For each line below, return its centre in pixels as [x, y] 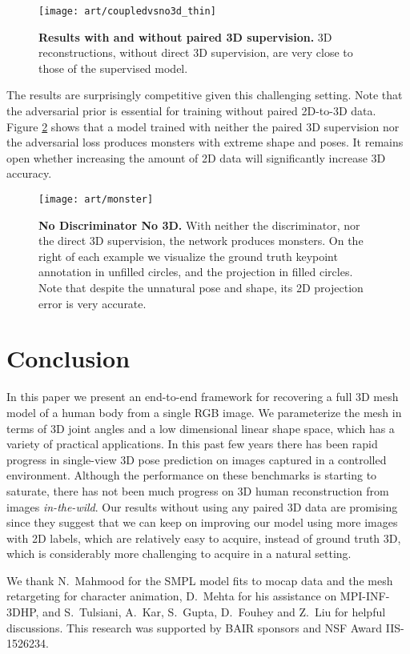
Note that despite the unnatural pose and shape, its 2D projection [201, 288]
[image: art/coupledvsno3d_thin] [127, 11]
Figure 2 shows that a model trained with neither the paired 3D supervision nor [203, 126]
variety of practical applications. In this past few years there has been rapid [192, 444]
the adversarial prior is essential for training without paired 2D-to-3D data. [191, 111]
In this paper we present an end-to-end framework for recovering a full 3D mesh [203, 397]
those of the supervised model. [113, 68]
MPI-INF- [365, 596]
